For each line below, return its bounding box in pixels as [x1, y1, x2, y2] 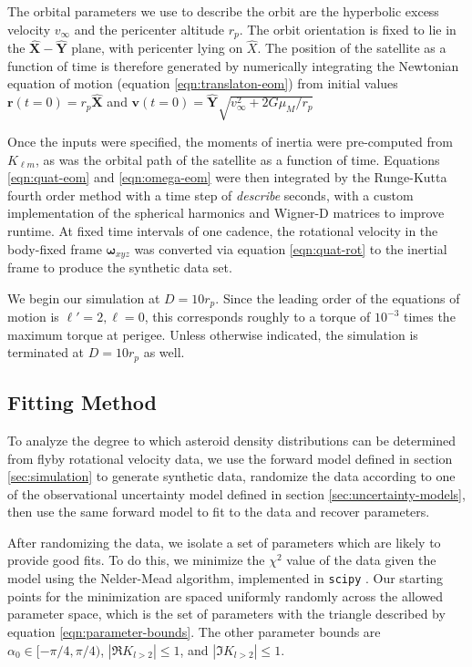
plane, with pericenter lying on [71, 38, 243, 57]
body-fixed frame [7, 239, 102, 258]
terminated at [7, 343, 85, 362]
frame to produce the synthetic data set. [7, 258, 232, 277]
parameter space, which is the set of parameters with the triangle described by [7, 604, 446, 623]
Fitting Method [7, 388, 157, 416]
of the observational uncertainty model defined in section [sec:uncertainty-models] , [7, 484, 466, 503]
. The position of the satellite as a [257, 38, 446, 57]
